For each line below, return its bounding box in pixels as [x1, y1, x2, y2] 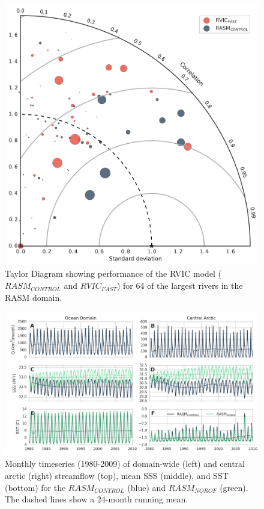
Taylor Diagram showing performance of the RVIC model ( [5, 267, 222, 280]
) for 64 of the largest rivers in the [116, 279, 243, 292]
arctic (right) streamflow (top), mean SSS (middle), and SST [5, 469, 229, 481]
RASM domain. [5, 291, 62, 303]
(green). [220, 481, 248, 493]
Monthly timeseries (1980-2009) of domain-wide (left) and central [5, 457, 245, 470]
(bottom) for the [5, 481, 66, 493]
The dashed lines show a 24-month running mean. [5, 493, 188, 505]
